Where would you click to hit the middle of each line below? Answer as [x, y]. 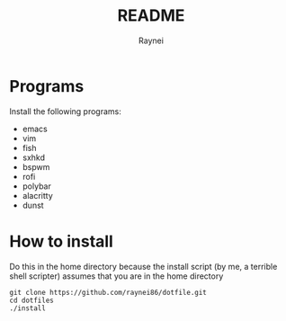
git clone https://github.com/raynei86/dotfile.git [108, 292]
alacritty [38, 195]
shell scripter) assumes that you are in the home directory [116, 276]
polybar [36, 186]
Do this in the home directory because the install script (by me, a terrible [143, 266]
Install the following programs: [65, 111]
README [151, 16]
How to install [62, 241]
